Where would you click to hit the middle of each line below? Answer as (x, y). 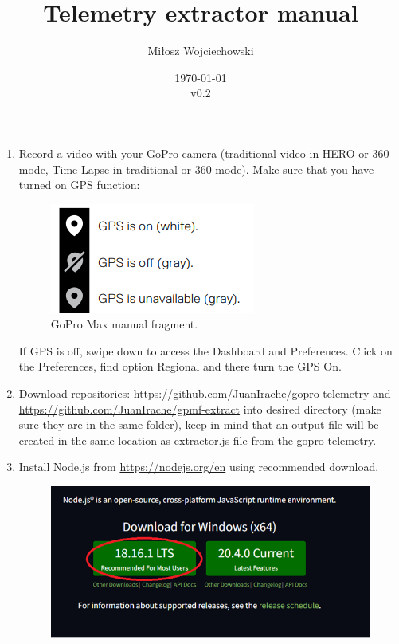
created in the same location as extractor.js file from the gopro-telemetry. (198, 440)
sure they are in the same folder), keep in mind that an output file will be (199, 424)
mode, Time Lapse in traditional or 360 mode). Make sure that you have (196, 169)
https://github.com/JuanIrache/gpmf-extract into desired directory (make (200, 408)
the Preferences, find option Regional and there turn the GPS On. (180, 366)
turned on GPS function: (79, 185)
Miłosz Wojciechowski (201, 51)
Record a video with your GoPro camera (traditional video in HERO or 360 (204, 153)
